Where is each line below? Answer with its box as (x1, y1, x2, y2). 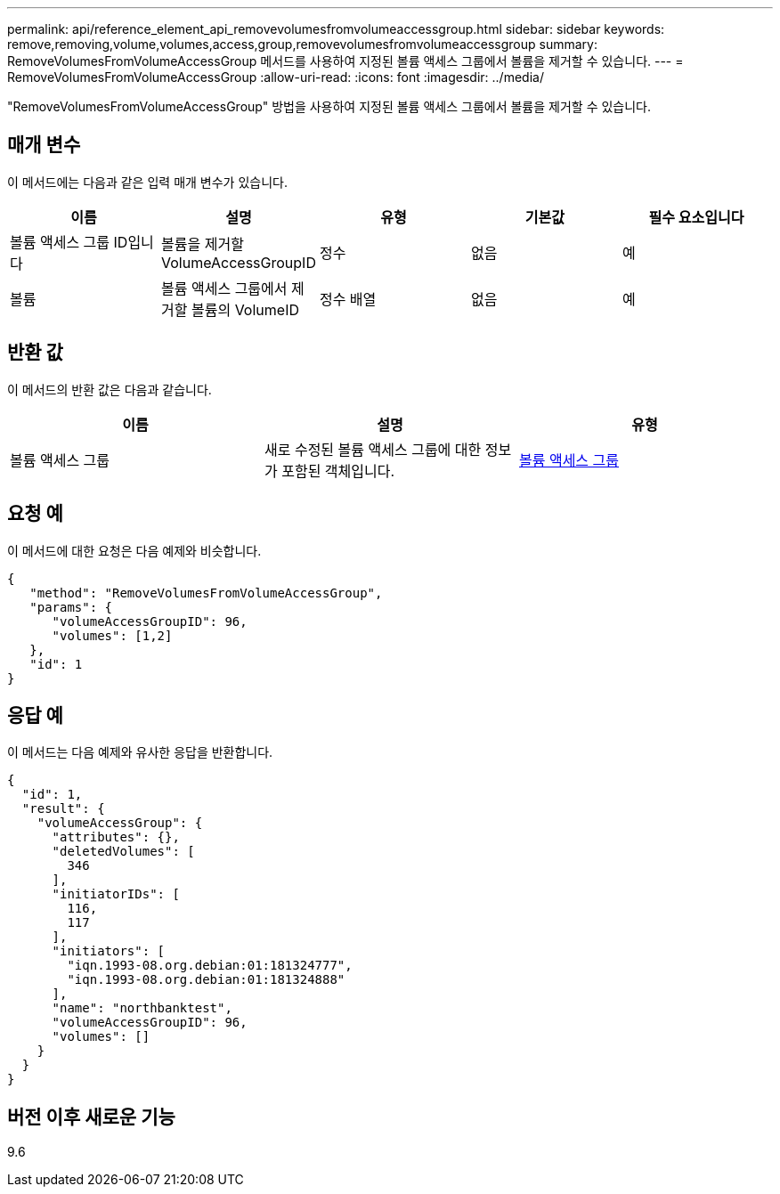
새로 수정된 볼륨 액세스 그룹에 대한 (264, 440, 482, 459)
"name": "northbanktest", (52, 1001, 232, 1016)
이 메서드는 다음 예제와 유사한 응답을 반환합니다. (7, 744, 273, 760)
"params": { (29, 599, 113, 614)
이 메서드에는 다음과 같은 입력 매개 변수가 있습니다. (7, 174, 288, 190)
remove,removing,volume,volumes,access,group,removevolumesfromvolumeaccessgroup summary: (7, 37, 597, 52)
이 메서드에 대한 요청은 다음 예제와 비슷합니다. (7, 542, 262, 558)
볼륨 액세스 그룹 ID (10, 232, 128, 251)
